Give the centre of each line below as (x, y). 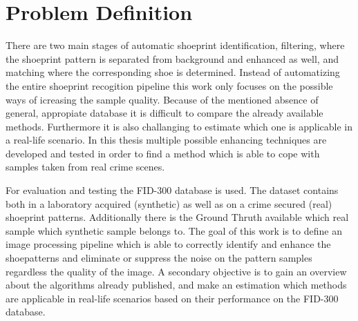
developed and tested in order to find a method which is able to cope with (163, 153)
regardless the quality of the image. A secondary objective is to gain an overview (176, 271)
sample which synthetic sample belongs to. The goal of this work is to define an (174, 230)
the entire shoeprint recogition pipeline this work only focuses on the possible (169, 85)
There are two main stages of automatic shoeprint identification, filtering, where (175, 45)
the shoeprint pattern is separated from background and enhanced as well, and (172, 58)
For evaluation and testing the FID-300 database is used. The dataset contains (172, 190)
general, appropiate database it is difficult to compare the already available (164, 113)
